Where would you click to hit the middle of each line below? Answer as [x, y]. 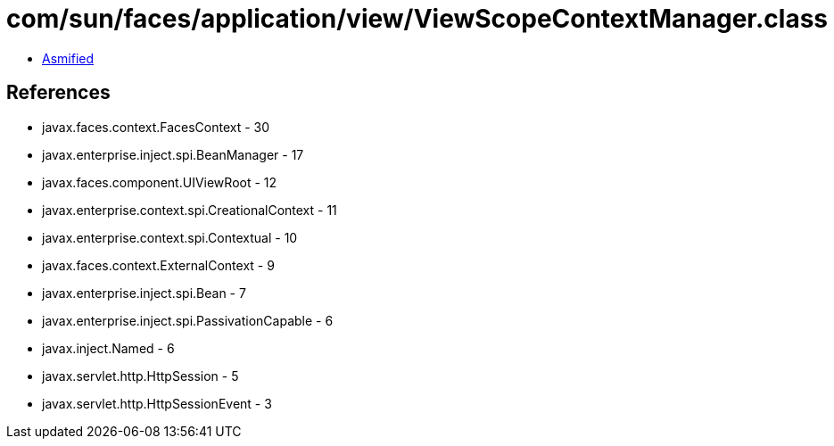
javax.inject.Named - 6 [108, 348]
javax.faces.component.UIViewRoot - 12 [160, 182]
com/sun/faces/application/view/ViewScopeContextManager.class [417, 19]
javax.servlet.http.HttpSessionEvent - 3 [157, 403]
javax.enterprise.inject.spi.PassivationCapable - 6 [188, 320]
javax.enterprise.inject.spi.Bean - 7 [144, 293]
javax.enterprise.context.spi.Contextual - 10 [170, 237]
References [58, 93]
